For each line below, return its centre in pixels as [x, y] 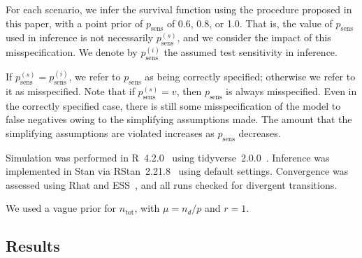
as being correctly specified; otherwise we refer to [250, 76]
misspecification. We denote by [72, 52]
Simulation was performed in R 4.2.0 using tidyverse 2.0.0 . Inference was [168, 157]
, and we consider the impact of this [254, 37]
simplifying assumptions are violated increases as [110, 132]
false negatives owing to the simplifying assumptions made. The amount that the [179, 119]
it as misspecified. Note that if [70, 91]
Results [33, 246]
